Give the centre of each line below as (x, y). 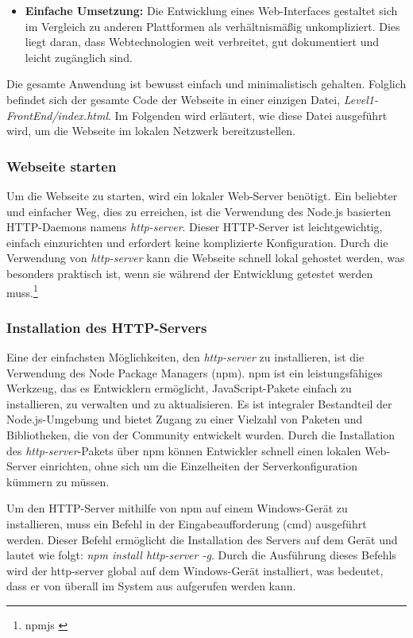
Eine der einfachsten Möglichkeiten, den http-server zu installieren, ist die (185, 357)
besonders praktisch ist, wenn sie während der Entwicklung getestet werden (190, 273)
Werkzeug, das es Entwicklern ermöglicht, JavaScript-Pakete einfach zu (179, 388)
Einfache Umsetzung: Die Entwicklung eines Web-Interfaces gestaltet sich (211, 10)
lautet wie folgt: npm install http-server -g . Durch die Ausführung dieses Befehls (201, 555)
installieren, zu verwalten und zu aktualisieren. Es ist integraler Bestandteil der (199, 403)
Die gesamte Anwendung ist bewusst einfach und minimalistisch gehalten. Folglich (206, 84)
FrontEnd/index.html (57, 115)
